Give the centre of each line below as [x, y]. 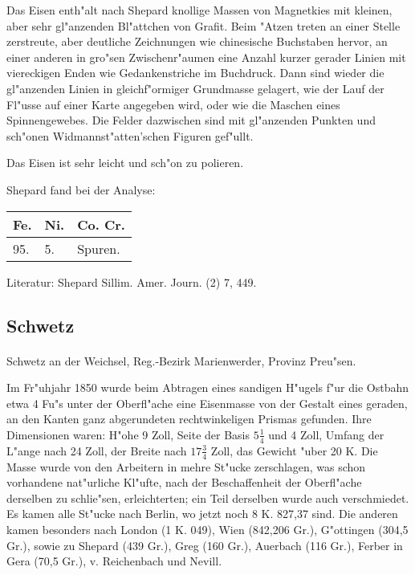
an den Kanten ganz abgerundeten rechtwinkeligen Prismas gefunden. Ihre [189, 419]
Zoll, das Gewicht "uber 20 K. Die [294, 450]
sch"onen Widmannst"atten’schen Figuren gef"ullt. [130, 135]
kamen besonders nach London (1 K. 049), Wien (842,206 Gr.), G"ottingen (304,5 [207, 529]
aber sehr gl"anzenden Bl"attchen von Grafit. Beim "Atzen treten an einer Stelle [203, 25]
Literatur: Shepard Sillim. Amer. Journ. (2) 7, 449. [132, 281]
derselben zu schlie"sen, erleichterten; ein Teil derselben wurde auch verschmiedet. [208, 498]
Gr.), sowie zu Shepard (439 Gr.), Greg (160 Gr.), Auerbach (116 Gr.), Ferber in [205, 545]
